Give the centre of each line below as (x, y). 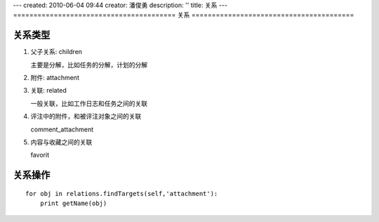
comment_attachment (62, 129)
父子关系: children (56, 52)
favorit (40, 155)
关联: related (48, 91)
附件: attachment (55, 78)
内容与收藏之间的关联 (61, 142)
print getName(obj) (73, 203)
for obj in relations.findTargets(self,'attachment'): (122, 194)
